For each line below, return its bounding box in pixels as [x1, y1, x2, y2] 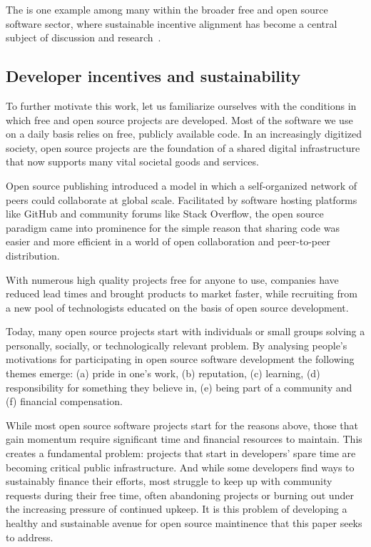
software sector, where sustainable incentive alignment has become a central [6, 16, 337, 31]
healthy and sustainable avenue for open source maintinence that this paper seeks [6, 516, 362, 531]
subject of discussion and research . [6, 30, 161, 45]
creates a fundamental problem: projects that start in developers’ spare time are [6, 446, 356, 461]
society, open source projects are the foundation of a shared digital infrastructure [6, 140, 360, 155]
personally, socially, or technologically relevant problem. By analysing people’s [6, 337, 347, 352]
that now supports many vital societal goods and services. [6, 154, 259, 169]
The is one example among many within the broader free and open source [6, 2, 328, 16]
